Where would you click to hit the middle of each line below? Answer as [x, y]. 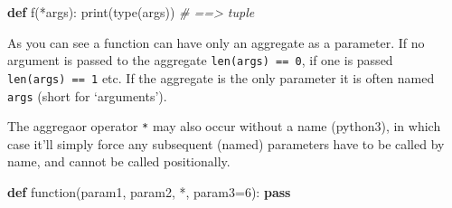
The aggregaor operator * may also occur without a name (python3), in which [224, 126]
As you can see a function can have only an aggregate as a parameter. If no [216, 42]
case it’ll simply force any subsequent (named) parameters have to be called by [226, 143]
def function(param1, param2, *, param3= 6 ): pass [149, 192]
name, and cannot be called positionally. [119, 161]
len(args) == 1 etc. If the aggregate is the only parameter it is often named [221, 77]
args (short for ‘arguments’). [87, 95]
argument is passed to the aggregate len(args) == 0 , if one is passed [200, 60]
